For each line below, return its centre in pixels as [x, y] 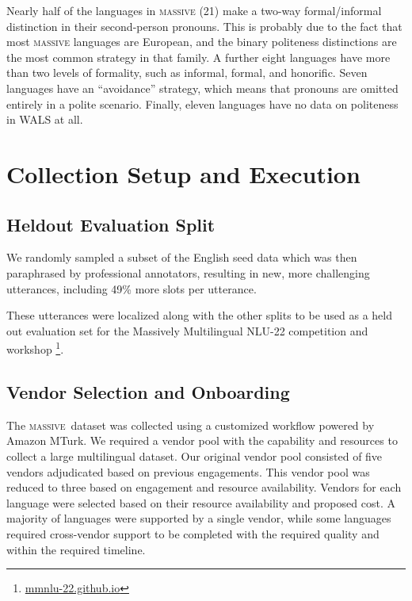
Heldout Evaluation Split [111, 224]
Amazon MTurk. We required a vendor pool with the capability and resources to [202, 440]
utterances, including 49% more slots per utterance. [132, 288]
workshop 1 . [35, 348]
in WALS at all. [45, 119]
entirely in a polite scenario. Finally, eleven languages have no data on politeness [202, 103]
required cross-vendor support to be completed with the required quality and [193, 533]
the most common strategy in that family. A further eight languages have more [198, 57]
